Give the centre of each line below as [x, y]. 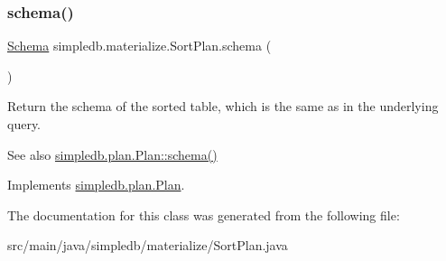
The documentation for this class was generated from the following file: [204, 214]
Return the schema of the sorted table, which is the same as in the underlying [223, 106]
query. [24, 124]
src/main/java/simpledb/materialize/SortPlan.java [148, 245]
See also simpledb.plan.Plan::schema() [112, 154]
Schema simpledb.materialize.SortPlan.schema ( [139, 46]
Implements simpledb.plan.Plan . [96, 185]
